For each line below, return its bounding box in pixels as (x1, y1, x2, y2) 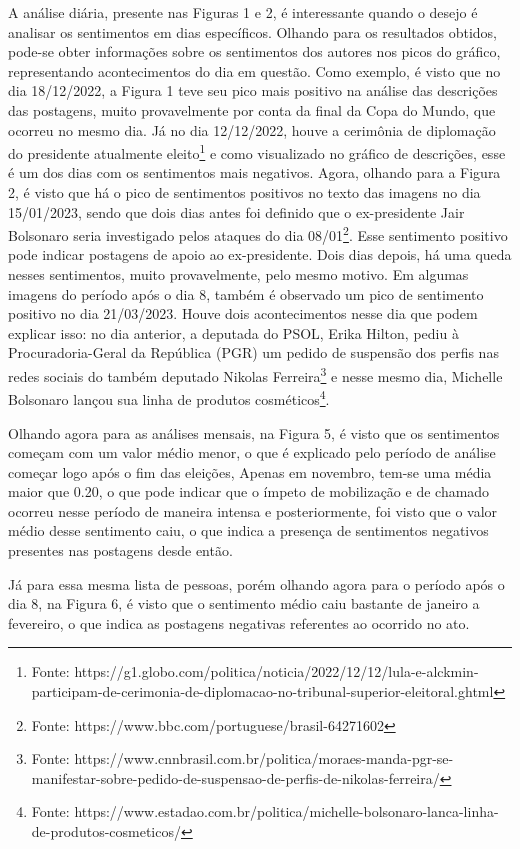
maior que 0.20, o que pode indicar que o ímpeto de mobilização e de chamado (8, 481, 490, 502)
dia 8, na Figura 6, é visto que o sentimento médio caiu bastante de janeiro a (8, 593, 480, 614)
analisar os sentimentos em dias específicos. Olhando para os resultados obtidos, (8, 21, 497, 42)
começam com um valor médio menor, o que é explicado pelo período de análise (8, 442, 496, 463)
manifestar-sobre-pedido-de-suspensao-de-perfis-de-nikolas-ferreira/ (31, 767, 440, 788)
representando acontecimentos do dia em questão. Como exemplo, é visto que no (8, 60, 501, 81)
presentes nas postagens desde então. (8, 540, 233, 561)
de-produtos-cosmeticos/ (31, 821, 181, 841)
